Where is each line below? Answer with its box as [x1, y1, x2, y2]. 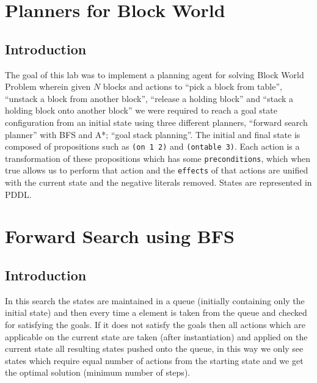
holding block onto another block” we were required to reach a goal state [5, 104, 277, 117]
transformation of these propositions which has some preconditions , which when [5, 151, 311, 164]
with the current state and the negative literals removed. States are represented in [5, 176, 312, 189]
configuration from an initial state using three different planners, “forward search [5, 115, 308, 128]
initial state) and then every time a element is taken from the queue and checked [5, 306, 307, 319]
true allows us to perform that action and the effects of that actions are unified [5, 164, 308, 177]
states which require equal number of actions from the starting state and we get [5, 354, 304, 367]
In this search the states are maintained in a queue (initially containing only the [5, 294, 305, 307]
